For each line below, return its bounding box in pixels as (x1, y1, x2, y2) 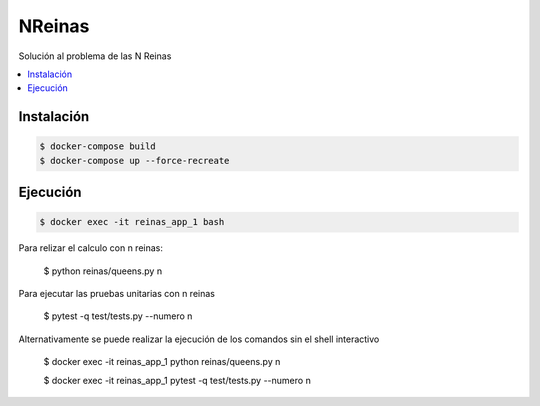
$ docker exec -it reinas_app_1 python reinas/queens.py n (43, 356, 281, 368)
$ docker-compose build (39, 141, 157, 152)
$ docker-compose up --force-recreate (39, 155, 230, 166)
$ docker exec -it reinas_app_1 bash (39, 216, 225, 228)
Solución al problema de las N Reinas (18, 50, 172, 62)
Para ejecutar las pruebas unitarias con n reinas (18, 288, 215, 300)
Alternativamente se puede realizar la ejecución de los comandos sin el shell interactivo (18, 333, 380, 345)
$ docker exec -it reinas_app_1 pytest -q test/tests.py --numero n (43, 374, 312, 386)
